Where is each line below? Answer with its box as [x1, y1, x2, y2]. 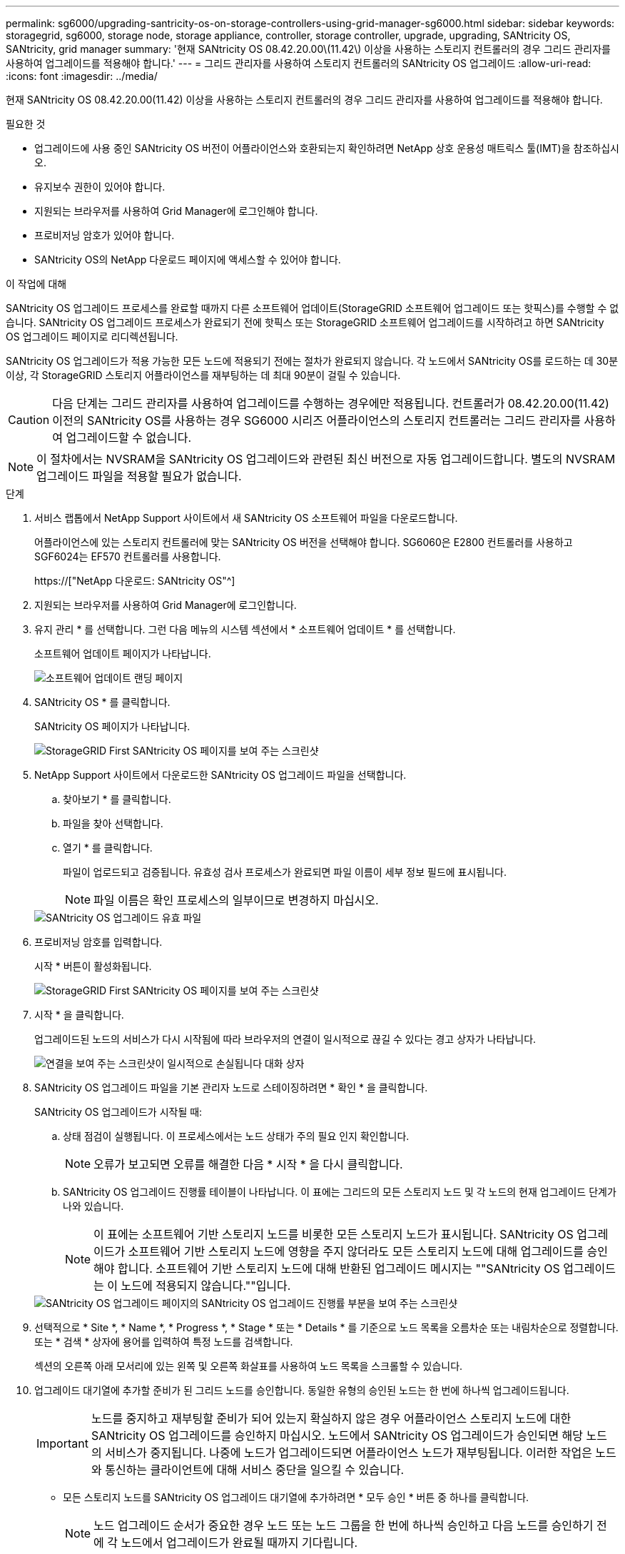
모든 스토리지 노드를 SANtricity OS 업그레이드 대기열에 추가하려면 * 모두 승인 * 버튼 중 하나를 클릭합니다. [63, 1491, 529, 1503]
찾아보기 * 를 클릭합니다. [63, 793, 171, 805]
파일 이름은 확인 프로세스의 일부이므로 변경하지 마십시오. [93, 893, 379, 907]
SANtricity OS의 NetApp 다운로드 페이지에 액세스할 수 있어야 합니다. [34, 253, 341, 266]
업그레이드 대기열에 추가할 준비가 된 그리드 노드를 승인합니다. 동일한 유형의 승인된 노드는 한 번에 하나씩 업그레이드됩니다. [34, 1384, 569, 1396]
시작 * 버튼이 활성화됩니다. [34, 960, 152, 972]
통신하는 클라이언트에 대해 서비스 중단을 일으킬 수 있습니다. [105, 1463, 405, 1477]
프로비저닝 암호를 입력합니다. [34, 936, 163, 948]
